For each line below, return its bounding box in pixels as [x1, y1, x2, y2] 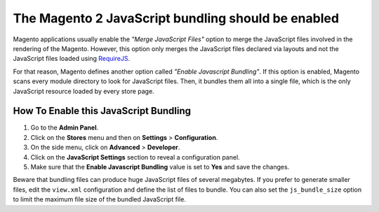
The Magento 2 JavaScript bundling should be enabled [13, 10, 340, 26]
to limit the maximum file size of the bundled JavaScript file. [13, 195, 186, 204]
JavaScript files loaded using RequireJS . [13, 55, 130, 63]
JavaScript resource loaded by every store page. [13, 87, 154, 95]
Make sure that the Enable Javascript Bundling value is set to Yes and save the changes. [30, 162, 290, 171]
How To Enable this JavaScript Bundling [13, 105, 192, 117]
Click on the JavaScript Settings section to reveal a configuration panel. [30, 153, 240, 161]
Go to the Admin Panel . [30, 123, 98, 132]
